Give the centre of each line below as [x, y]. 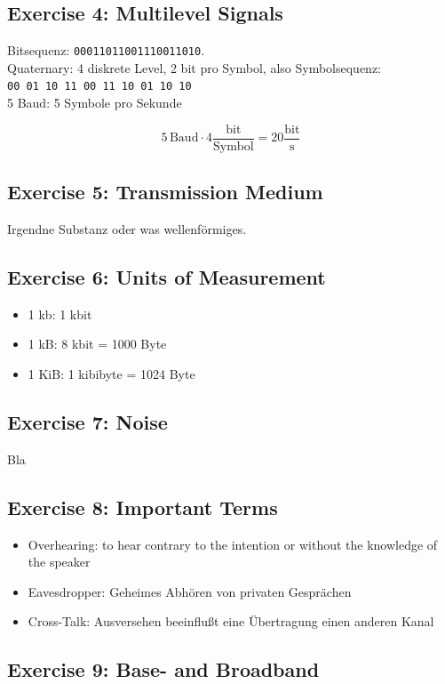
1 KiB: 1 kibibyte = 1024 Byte [111, 373]
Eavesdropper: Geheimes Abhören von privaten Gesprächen [190, 591]
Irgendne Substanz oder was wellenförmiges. [127, 228]
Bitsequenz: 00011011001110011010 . [106, 50]
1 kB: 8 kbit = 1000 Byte [97, 344]
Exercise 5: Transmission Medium [165, 192]
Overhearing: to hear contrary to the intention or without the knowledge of [233, 544]
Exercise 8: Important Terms [143, 507]
